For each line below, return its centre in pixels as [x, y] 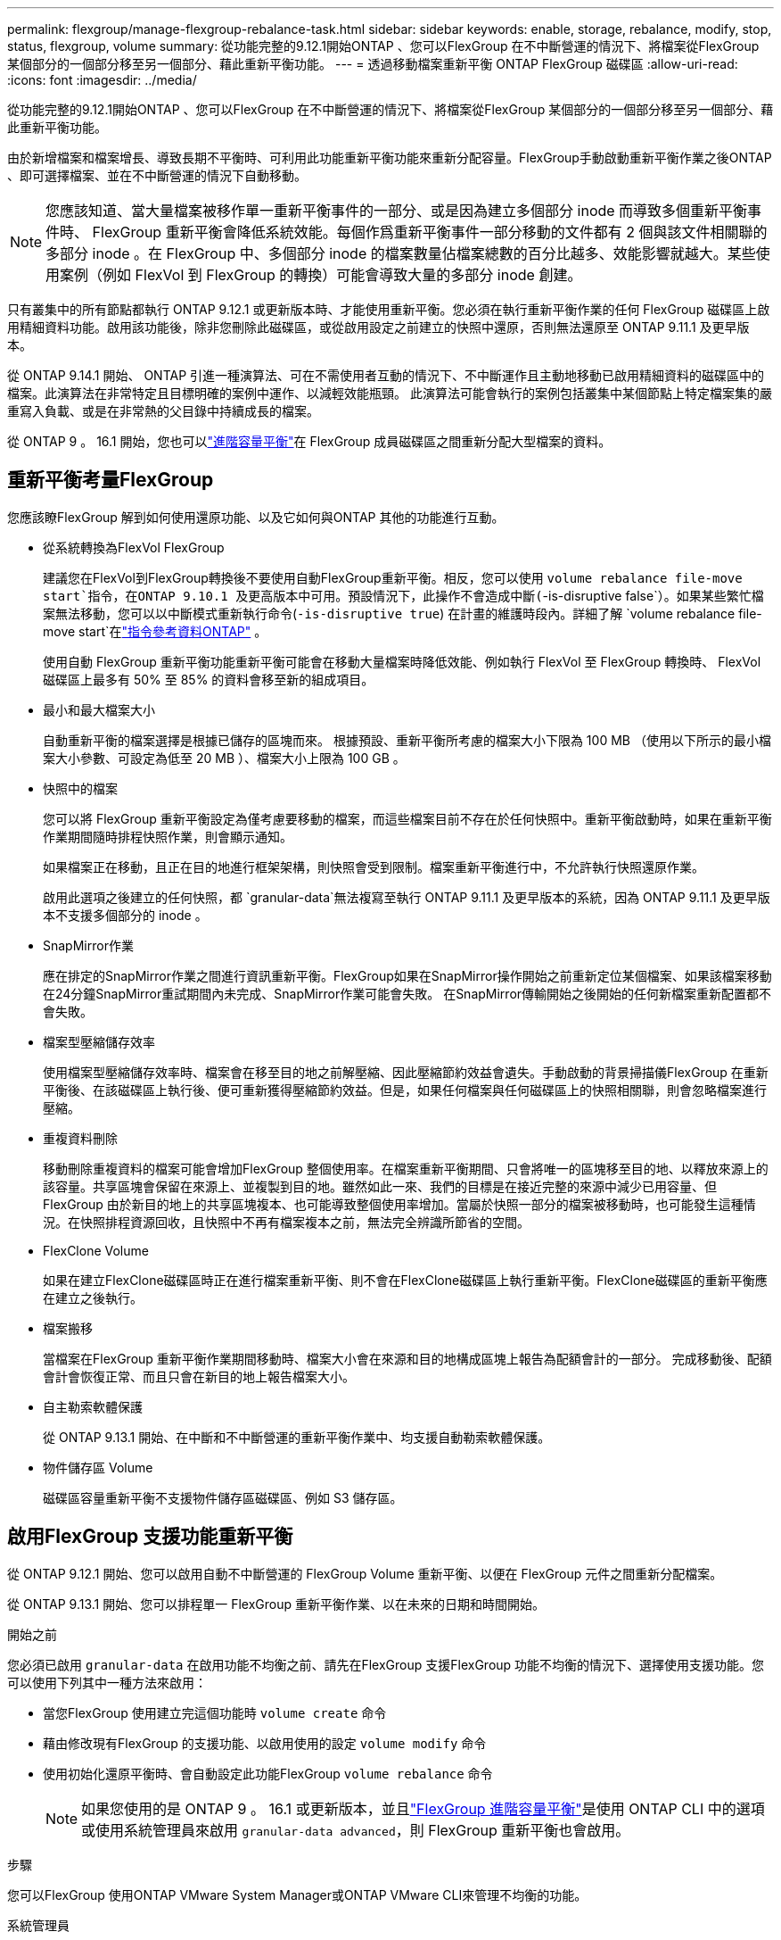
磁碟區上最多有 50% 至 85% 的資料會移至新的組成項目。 [209, 679]
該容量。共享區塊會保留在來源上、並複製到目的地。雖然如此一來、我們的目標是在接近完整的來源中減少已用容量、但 [380, 1186]
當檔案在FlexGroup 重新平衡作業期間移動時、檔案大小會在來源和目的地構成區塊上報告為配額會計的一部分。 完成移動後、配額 [407, 1358]
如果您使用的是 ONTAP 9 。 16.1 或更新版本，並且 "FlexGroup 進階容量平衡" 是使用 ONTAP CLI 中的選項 [423, 1808]
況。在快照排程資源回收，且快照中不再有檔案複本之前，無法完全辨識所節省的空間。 [286, 1222]
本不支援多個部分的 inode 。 [125, 915]
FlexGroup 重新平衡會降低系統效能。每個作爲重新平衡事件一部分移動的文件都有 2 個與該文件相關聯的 [430, 232]
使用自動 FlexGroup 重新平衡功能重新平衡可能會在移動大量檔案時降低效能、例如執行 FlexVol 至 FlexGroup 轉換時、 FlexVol [402, 661]
